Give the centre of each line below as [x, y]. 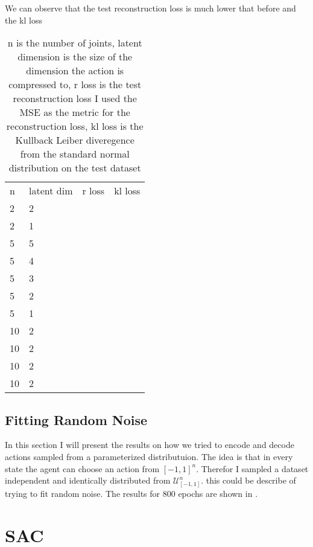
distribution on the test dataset [75, 168]
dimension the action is [75, 71]
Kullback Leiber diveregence [75, 140]
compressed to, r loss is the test [75, 85]
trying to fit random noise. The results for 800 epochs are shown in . [131, 493]
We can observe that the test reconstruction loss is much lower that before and [150, 8]
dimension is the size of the [75, 57]
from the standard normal [75, 154]
